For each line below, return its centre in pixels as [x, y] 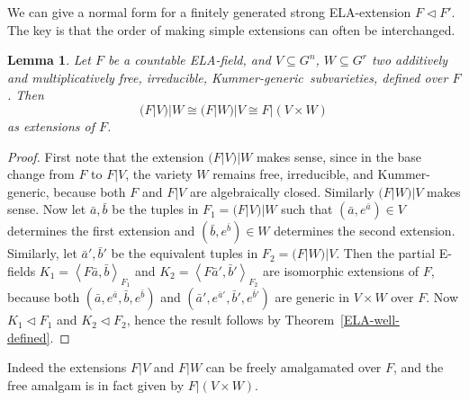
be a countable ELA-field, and [189, 60]
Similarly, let [42, 253]
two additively [410, 60]
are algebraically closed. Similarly [282, 191]
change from [41, 174]
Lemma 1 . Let [49, 60]
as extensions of [51, 125]
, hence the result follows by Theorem [230, 320]
